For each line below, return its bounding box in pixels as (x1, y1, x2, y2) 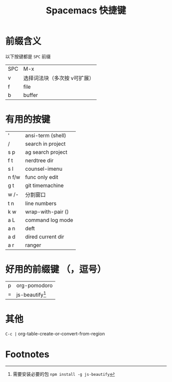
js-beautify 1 (16, 290, 47, 298)
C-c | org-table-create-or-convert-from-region (5, 331, 105, 337)
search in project (25, 140, 66, 147)
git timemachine (25, 182, 64, 189)
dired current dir (25, 233, 64, 240)
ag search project (25, 148, 68, 155)
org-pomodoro (16, 282, 53, 289)
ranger (25, 242, 41, 249)
